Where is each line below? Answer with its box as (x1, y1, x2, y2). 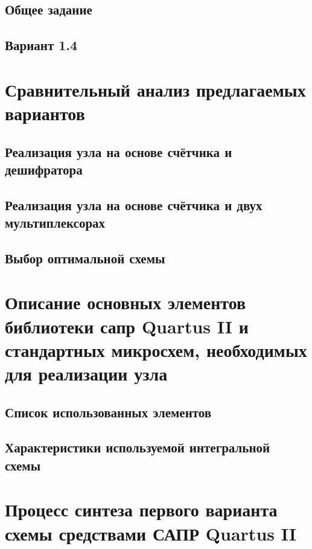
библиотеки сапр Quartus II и (5, 313, 249, 338)
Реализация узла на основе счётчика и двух (5, 195, 263, 214)
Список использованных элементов (5, 402, 212, 421)
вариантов (5, 100, 85, 125)
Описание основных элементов (5, 290, 246, 315)
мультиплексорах (5, 213, 106, 232)
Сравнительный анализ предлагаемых (5, 77, 306, 101)
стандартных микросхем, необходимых (5, 337, 307, 362)
